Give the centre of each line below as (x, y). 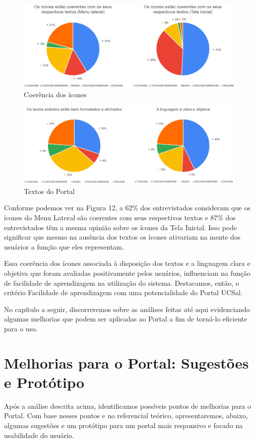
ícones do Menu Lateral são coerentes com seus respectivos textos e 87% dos (120, 217)
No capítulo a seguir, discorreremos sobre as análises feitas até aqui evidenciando (127, 309)
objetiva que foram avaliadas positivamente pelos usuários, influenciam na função (127, 273)
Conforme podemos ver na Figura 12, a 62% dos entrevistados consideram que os (127, 208)
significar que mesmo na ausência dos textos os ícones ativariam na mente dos (122, 237)
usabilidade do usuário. (39, 435)
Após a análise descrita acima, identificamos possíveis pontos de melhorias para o (127, 406)
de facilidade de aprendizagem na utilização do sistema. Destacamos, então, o (122, 283)
